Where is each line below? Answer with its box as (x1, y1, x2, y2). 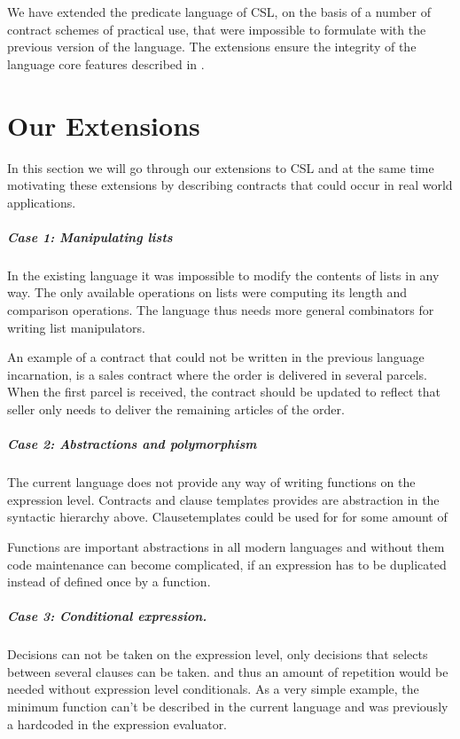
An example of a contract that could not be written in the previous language (7, 348, 425, 366)
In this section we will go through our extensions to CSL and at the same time (7, 158, 434, 177)
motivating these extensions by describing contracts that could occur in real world (7, 176, 453, 194)
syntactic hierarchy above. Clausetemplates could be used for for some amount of (7, 507, 448, 526)
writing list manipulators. (7, 318, 145, 336)
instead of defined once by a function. (7, 572, 211, 591)
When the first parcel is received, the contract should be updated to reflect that (7, 382, 441, 401)
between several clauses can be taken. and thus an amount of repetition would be (7, 662, 448, 680)
